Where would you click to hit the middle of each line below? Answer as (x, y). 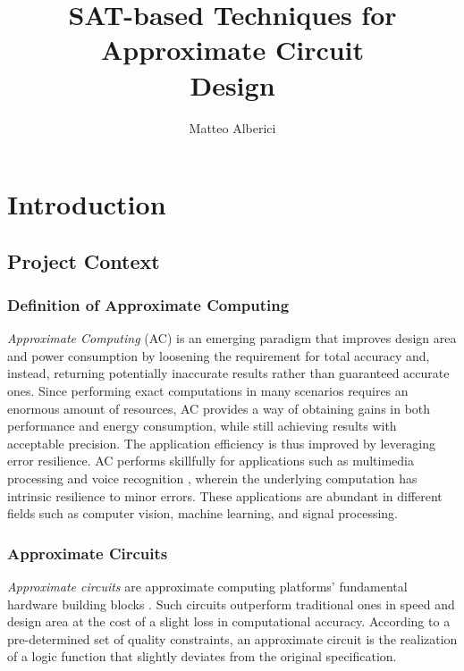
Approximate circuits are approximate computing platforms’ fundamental (207, 587)
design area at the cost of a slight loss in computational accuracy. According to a (229, 621)
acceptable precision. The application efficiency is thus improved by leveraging (222, 443)
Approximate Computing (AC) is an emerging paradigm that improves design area (232, 338)
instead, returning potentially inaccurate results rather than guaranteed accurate (228, 373)
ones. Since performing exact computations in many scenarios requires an (208, 391)
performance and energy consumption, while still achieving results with (202, 426)
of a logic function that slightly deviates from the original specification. (202, 656)
